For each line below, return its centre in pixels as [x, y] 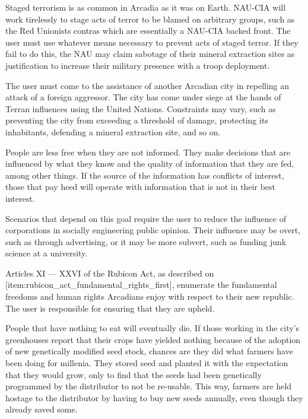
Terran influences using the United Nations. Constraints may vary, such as [141, 108]
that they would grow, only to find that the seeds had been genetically [134, 374]
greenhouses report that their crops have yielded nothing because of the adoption [153, 339]
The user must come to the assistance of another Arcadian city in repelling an [147, 85]
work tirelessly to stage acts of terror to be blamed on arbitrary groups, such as [150, 19]
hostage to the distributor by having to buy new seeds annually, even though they [154, 397]
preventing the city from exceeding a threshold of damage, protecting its [137, 120]
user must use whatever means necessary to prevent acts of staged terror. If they [152, 42]
